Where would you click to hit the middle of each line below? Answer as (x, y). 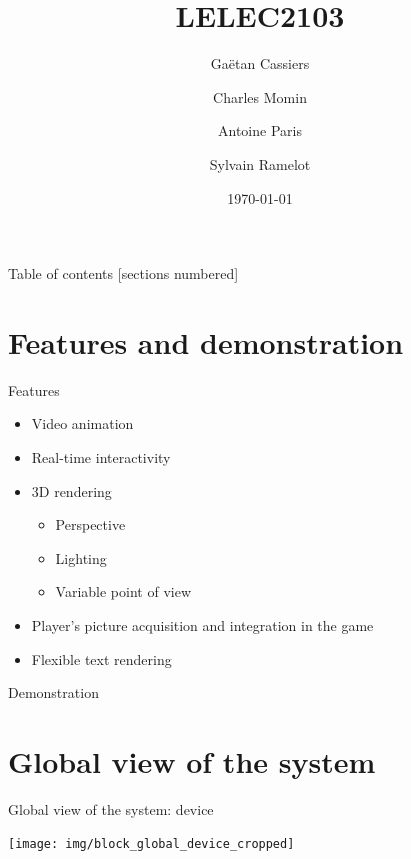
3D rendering (71, 490)
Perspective (90, 524)
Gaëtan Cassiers (260, 63)
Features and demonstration (206, 341)
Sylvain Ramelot (260, 163)
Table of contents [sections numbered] (123, 273)
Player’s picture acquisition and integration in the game (202, 624)
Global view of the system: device (111, 808)
